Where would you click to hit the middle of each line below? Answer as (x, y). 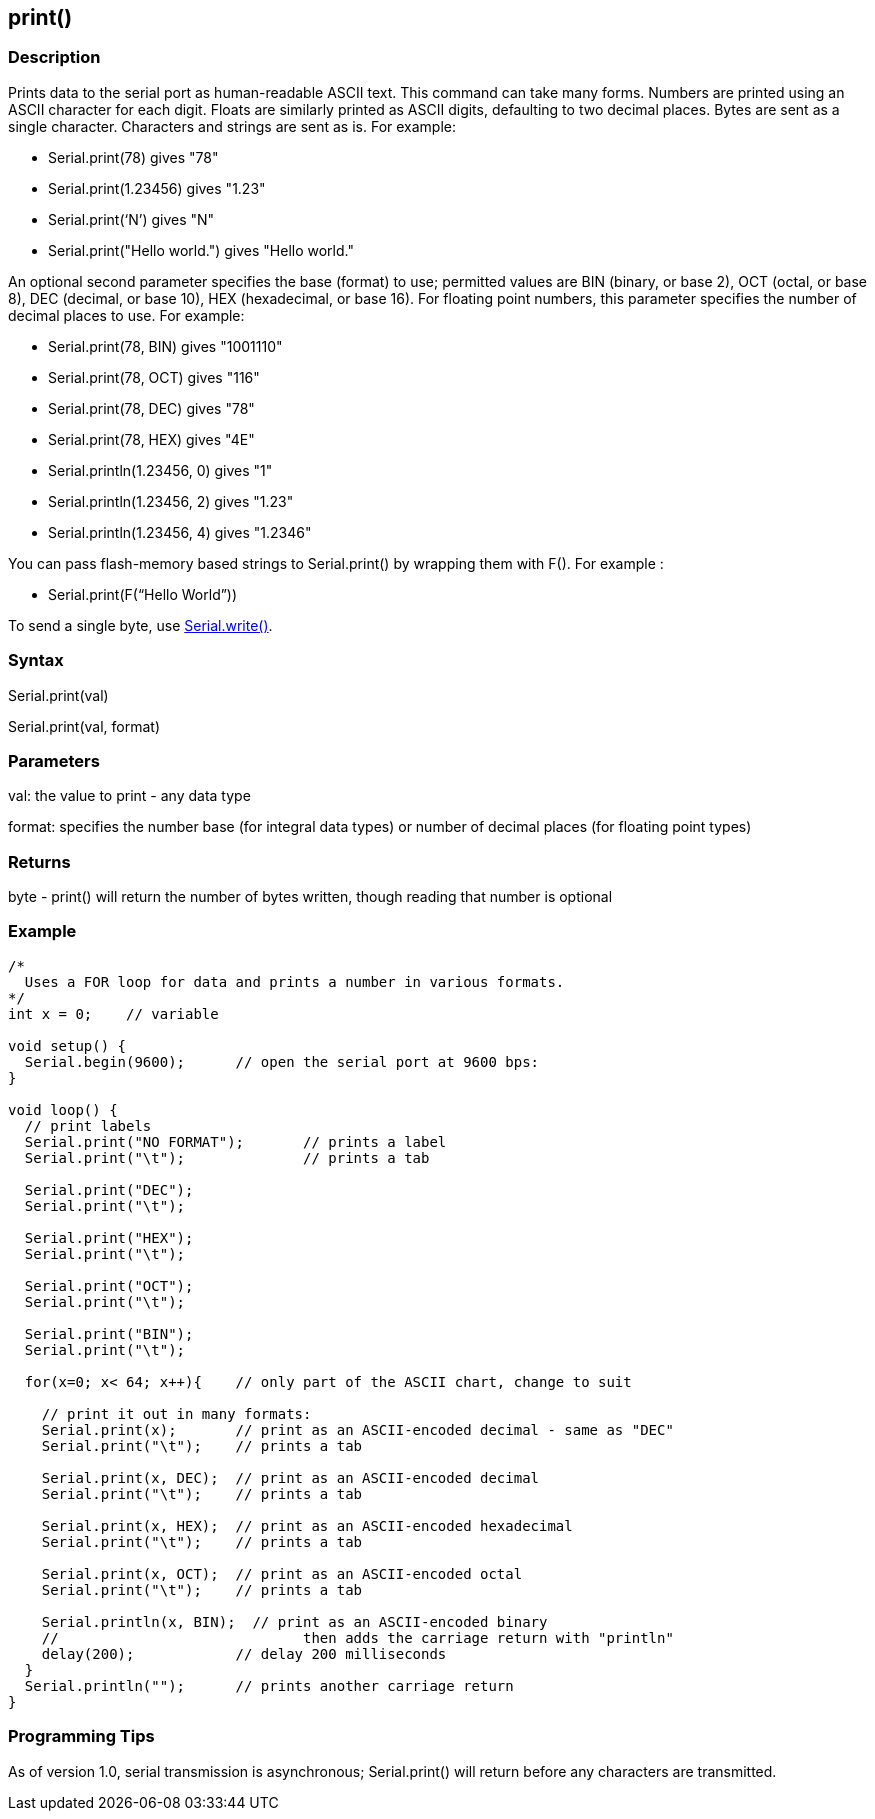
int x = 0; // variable (113, 1013)
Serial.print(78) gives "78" (133, 157)
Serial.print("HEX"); (109, 1237)
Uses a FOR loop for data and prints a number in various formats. (294, 981)
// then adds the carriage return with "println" (357, 1637)
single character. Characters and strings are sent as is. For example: (232, 126)
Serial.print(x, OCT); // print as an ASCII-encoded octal (282, 1573)
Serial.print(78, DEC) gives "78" (151, 408)
